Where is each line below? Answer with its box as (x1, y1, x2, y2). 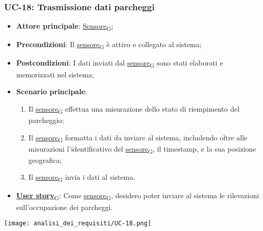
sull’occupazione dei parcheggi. (16, 201, 113, 212)
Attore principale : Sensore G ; (16, 20, 114, 33)
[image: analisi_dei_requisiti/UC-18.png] (4, 220, 152, 227)
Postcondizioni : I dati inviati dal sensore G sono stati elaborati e (16, 57, 223, 70)
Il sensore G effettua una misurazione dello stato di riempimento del (28, 103, 240, 115)
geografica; (28, 154, 62, 165)
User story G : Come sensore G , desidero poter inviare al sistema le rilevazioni (16, 190, 259, 202)
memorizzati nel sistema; (16, 69, 94, 79)
